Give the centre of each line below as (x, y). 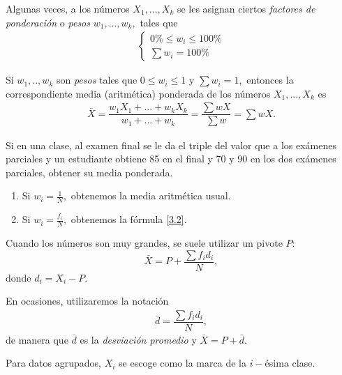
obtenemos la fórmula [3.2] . (129, 219)
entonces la (270, 80)
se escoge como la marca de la (183, 363)
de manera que (37, 339)
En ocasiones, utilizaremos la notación (87, 301)
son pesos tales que (97, 80)
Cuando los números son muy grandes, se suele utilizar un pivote (144, 242)
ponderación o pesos (48, 22)
